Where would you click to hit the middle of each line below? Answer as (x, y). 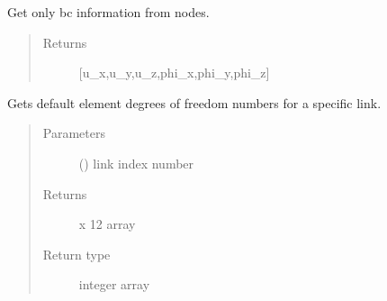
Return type (76, 254)
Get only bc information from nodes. (108, 12)
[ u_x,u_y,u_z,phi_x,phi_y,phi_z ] (174, 73)
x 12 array (107, 224)
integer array (114, 284)
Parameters (74, 133)
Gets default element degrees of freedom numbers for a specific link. (194, 102)
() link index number (136, 163)
